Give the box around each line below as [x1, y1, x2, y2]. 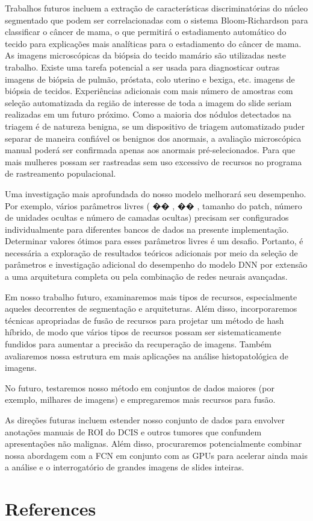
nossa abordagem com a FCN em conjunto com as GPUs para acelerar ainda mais [5, 449, 308, 461]
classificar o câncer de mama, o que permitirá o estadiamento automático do [5, 25, 287, 38]
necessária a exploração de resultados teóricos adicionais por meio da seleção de [5, 246, 298, 259]
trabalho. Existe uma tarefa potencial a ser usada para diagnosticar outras [5, 60, 280, 73]
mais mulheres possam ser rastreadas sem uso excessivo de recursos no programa [5, 155, 302, 168]
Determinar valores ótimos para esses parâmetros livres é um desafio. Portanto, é [5, 235, 303, 247]
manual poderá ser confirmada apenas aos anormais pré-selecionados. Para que [5, 144, 296, 156]
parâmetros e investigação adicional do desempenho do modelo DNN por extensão [5, 258, 308, 271]
